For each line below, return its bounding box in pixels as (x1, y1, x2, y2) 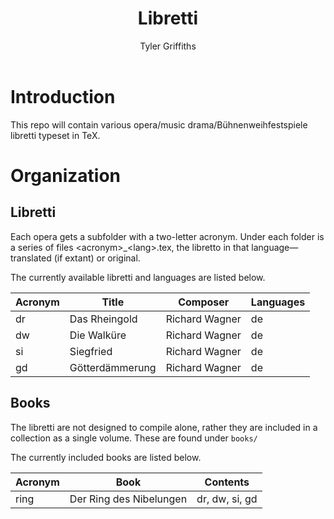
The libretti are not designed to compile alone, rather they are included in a (10, 421, 318, 433)
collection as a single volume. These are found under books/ (10, 432, 258, 444)
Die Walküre (69, 328, 127, 342)
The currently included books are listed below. (10, 451, 202, 463)
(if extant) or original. (53, 252, 141, 264)
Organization (10, 164, 121, 187)
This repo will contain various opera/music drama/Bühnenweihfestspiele (10, 118, 308, 131)
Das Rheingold (69, 312, 138, 326)
